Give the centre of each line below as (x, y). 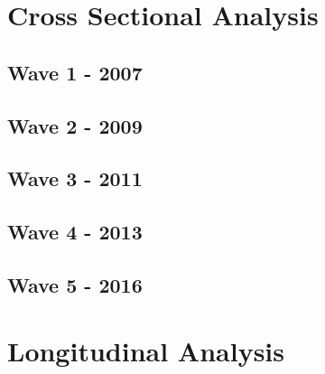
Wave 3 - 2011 (75, 178)
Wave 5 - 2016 (75, 284)
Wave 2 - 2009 (75, 125)
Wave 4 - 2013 (75, 232)
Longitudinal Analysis (146, 351)
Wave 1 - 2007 (75, 72)
